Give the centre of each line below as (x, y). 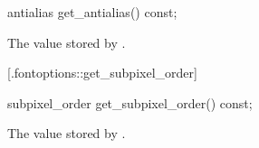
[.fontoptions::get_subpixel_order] (102, 73)
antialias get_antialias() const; (92, 12)
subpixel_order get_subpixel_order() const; (130, 102)
